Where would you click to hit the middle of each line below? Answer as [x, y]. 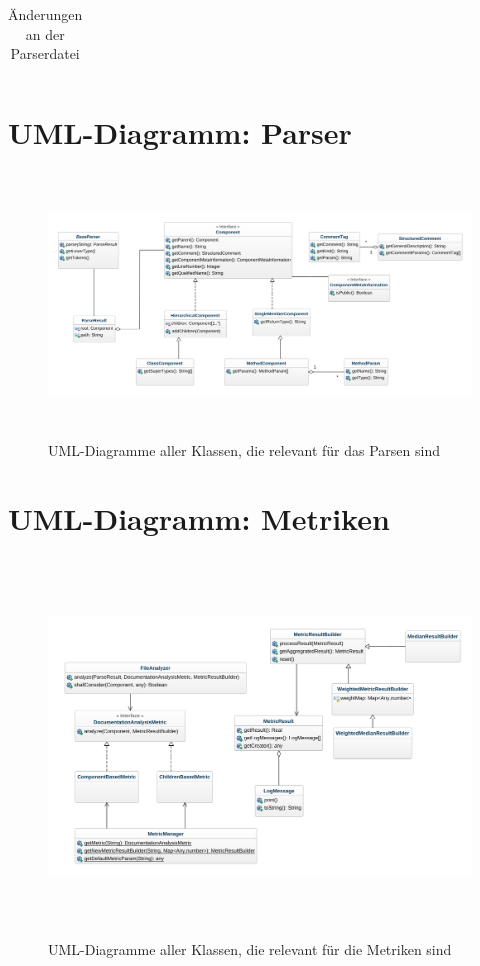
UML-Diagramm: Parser [180, 132]
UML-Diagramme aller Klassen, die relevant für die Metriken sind [250, 948]
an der [45, 33]
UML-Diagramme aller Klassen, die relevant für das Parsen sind [244, 449]
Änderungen [45, 14]
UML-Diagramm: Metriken [199, 518]
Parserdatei [45, 53]
